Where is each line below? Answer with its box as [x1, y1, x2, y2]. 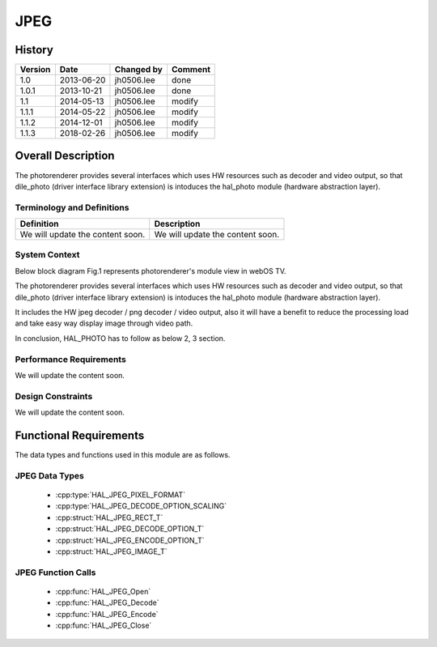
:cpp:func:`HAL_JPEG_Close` [55, 620, 152, 631]
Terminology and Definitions [15, 202, 129, 213]
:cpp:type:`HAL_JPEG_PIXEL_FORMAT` [55, 490, 186, 500]
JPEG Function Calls [15, 567, 96, 578]
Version [19, 64, 51, 75]
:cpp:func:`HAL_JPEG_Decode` [55, 598, 159, 607]
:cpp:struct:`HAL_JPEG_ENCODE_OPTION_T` [55, 535, 205, 545]
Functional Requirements [15, 428, 145, 442]
